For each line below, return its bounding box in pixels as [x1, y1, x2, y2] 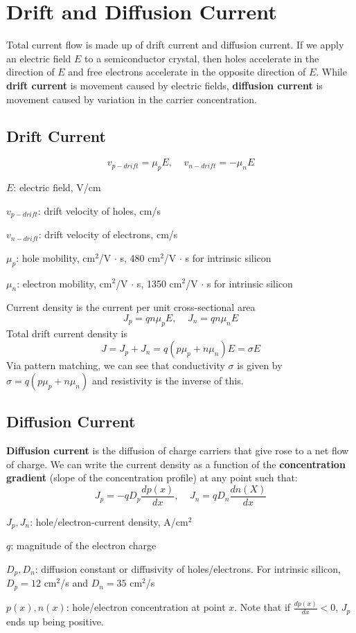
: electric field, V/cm [13, 180, 101, 195]
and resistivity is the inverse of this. [91, 373, 244, 387]
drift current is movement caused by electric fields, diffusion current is [6, 78, 323, 92]
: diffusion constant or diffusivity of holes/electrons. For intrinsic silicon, [35, 562, 341, 576]
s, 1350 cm [136, 276, 182, 290]
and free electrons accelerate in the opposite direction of [68, 64, 306, 79]
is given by [237, 358, 283, 373]
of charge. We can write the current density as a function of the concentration [6, 456, 346, 471]
